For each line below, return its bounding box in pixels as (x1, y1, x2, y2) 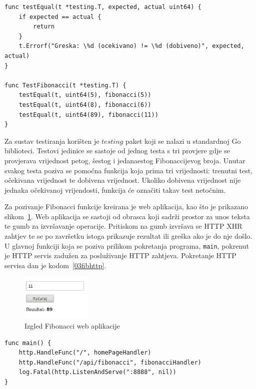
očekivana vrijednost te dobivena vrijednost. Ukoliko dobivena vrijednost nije (4, 175, 241, 185)
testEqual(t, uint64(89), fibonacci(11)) (18, 111, 158, 118)
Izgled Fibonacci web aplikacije (24, 321, 120, 331)
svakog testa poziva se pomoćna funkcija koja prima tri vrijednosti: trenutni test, (4, 165, 253, 175)
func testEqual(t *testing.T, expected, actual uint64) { (4, 3, 201, 10)
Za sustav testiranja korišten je (4, 135, 99, 146)
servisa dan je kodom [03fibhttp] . (4, 260, 106, 270)
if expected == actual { (18, 13, 101, 20)
